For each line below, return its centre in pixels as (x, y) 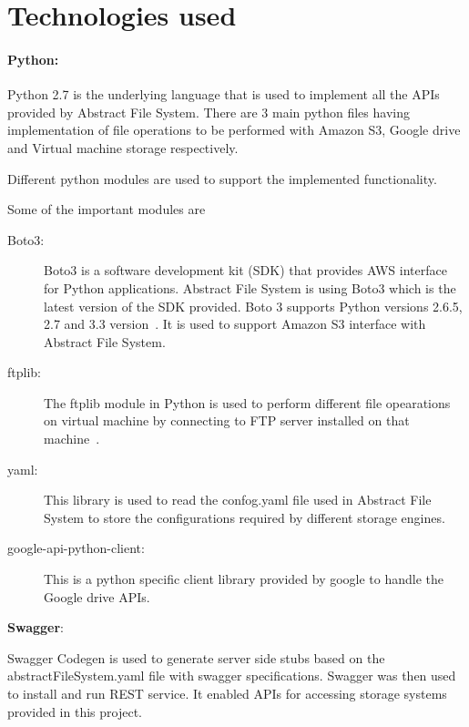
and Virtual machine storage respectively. (123, 147)
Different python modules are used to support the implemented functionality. (222, 178)
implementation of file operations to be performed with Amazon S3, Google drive (234, 130)
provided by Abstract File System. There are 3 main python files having (209, 112)
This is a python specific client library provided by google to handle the (244, 579)
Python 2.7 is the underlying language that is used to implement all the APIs (224, 94)
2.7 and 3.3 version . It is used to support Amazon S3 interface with (235, 324)
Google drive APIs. (97, 596)
